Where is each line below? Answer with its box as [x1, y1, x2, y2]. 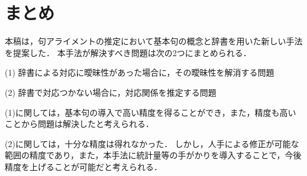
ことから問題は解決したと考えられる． [5, 118, 154, 130]
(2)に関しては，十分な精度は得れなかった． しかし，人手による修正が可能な [5, 137, 299, 149]
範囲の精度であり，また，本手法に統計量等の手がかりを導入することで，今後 [5, 149, 302, 161]
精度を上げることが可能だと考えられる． [5, 160, 162, 172]
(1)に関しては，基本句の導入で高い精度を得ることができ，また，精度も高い [5, 106, 296, 118]
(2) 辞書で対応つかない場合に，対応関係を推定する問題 [5, 86, 216, 98]
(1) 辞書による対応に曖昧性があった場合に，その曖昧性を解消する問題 [5, 66, 274, 79]
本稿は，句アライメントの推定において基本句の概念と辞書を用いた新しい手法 [5, 35, 303, 47]
